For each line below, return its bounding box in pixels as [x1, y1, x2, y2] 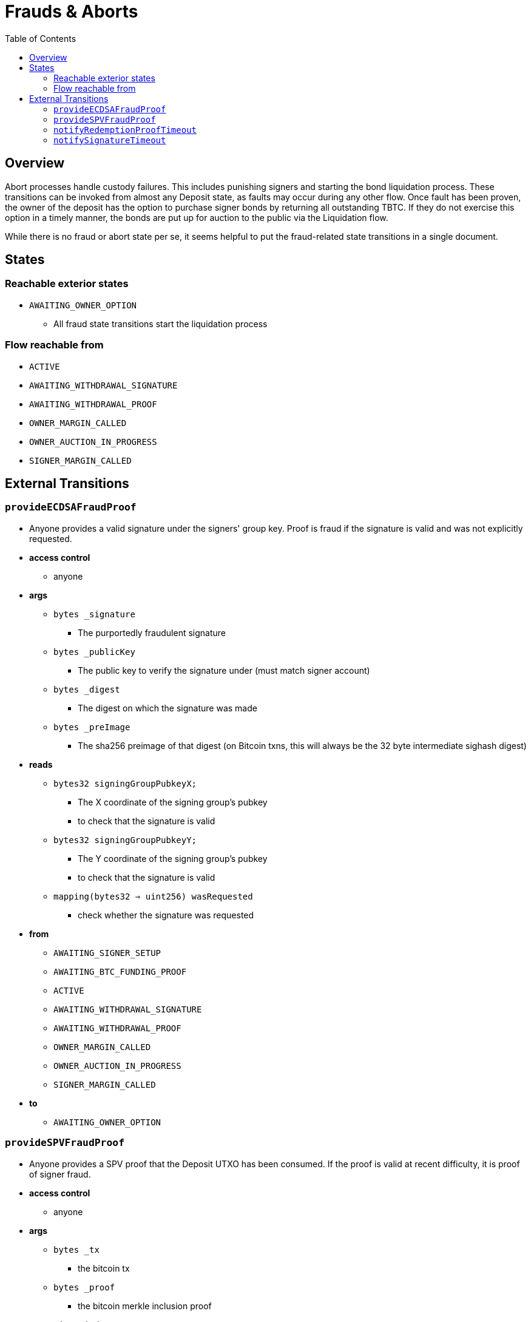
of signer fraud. [29, 1168, 91, 1179]
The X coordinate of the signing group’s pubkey [78, 796, 268, 807]
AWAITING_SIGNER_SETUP [53, 947, 161, 958]
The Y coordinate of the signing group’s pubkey [78, 853, 268, 864]
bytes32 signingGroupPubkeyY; [53, 835, 197, 845]
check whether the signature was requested [78, 909, 254, 920]
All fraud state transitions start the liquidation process [53, 318, 268, 329]
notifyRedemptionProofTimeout [53, 124, 197, 135]
